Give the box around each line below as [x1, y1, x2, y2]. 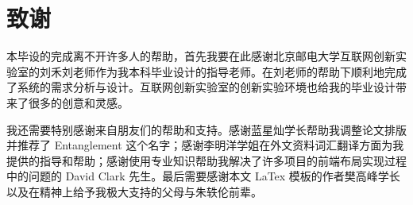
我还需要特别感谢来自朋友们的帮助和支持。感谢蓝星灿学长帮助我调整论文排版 [6, 121, 407, 137]
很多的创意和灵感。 [28, 94, 129, 110]
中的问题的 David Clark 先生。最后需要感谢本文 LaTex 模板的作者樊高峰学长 [6, 168, 400, 184]
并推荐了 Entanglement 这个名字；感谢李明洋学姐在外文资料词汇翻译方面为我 [6, 137, 404, 153]
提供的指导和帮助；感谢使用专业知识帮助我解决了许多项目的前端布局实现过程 [6, 152, 407, 168]
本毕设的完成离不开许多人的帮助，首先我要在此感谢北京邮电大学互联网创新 [6, 48, 396, 64]
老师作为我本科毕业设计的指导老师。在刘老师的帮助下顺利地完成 [72, 63, 407, 79]
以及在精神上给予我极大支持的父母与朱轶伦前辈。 [6, 183, 262, 199]
